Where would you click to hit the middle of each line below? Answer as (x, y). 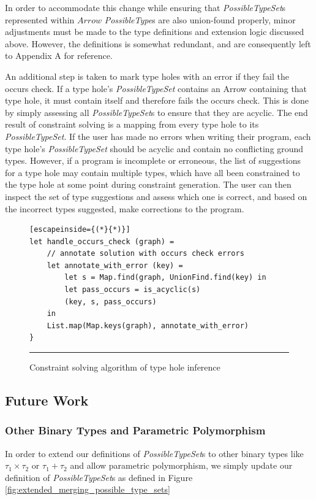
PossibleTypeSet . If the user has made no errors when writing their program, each (158, 136)
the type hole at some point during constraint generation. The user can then (148, 184)
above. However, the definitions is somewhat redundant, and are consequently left (158, 43)
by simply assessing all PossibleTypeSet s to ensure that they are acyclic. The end (156, 112)
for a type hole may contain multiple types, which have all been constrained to (152, 172)
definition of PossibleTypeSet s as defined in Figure (99, 477)
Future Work (47, 400)
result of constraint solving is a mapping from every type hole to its (132, 124)
